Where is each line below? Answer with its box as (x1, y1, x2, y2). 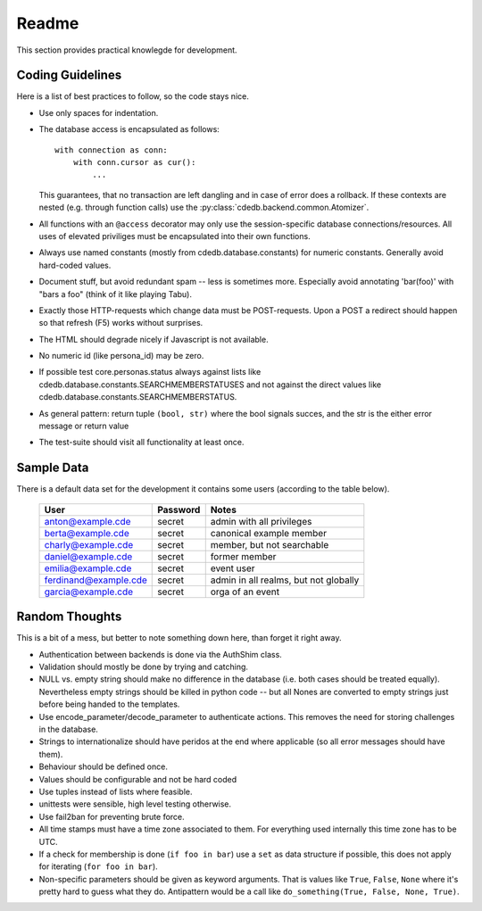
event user (210, 562, 255, 575)
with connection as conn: (54, 145, 169, 155)
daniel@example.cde (44, 550, 133, 562)
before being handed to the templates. (38, 699, 180, 709)
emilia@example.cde (44, 562, 132, 575)
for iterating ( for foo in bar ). (38, 861, 158, 872)
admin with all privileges (210, 515, 312, 527)
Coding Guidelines (16, 68, 122, 83)
